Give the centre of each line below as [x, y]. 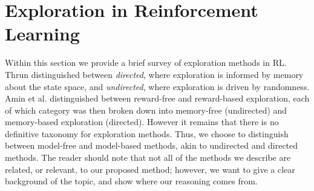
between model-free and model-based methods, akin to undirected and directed [152, 145]
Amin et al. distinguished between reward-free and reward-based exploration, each [157, 98]
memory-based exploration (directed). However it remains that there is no [142, 122]
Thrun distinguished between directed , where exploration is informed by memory [154, 74]
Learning [42, 34]
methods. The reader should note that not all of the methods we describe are [148, 157]
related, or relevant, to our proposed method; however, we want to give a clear [150, 169]
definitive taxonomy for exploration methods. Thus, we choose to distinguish [147, 133]
